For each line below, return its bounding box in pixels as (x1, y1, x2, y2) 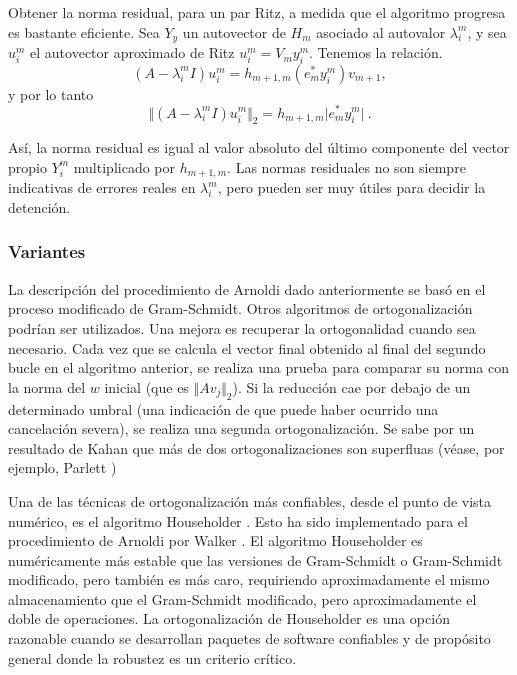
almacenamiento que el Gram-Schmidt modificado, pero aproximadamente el (8, 588, 477, 609)
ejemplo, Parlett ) (8, 457, 117, 478)
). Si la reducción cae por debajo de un (232, 376, 471, 397)
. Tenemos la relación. (309, 42, 443, 63)
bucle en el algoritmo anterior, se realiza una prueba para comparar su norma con (8, 357, 510, 378)
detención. (8, 196, 71, 217)
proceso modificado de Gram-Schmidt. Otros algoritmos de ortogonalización (8, 298, 473, 319)
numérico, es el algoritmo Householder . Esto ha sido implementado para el (8, 510, 468, 531)
